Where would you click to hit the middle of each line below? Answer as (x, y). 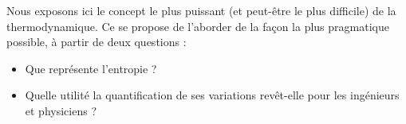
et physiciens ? (61, 110)
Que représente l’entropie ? (91, 68)
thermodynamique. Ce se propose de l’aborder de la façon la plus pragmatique (198, 26)
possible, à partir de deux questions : (97, 42)
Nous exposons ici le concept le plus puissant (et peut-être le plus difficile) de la (201, 10)
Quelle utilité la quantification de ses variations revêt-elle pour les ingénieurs (212, 95)
